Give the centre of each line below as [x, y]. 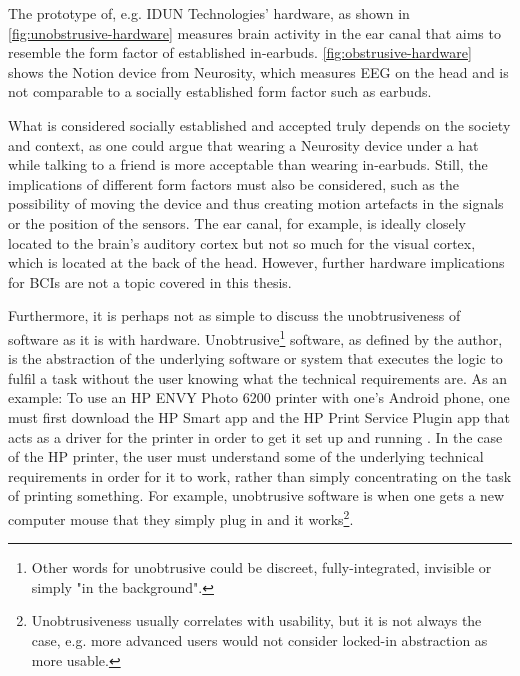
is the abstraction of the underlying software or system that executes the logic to [255, 358]
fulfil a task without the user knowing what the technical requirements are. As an [258, 377]
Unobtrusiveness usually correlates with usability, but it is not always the [256, 620]
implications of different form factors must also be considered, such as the [233, 183]
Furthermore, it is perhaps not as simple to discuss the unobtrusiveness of [234, 315]
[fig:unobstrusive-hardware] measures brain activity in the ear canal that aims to [254, 32]
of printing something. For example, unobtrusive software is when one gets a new [256, 495]
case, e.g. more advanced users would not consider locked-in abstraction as [259, 639]
